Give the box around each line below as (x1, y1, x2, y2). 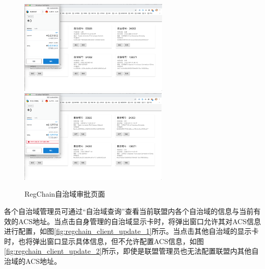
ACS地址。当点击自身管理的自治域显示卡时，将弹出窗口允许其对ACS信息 (18, 216, 261, 226)
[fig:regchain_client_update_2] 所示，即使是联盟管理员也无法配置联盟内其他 (4, 246, 252, 256)
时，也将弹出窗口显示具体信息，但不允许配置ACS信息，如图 (4, 235, 204, 246)
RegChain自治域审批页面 (24, 189, 105, 199)
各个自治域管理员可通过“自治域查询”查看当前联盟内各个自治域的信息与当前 (4, 205, 254, 216)
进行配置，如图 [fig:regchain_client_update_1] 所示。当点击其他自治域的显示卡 (4, 226, 259, 236)
